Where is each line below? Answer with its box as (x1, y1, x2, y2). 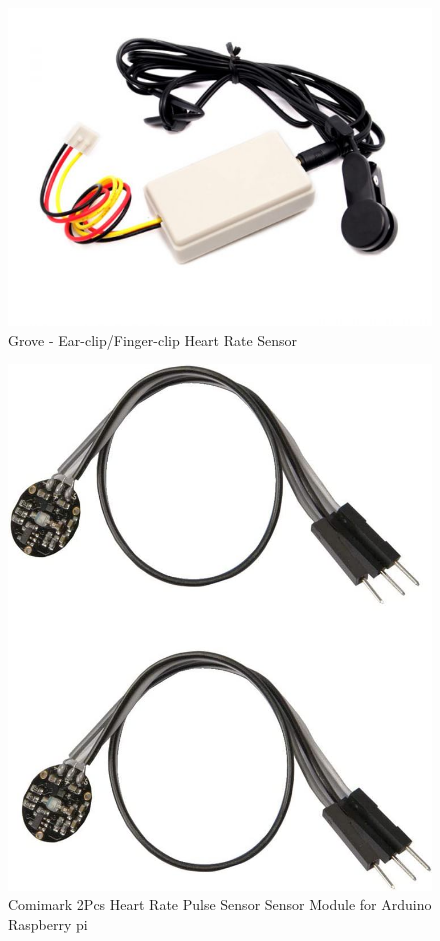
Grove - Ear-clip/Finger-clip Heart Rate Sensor (8, 329, 298, 350)
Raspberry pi (8, 913, 88, 934)
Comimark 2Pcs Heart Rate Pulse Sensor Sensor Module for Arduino (8, 894, 432, 915)
